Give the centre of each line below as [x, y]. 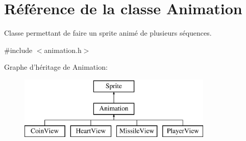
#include [18, 50]
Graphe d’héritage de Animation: [56, 67]
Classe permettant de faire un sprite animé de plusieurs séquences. [108, 33]
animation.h [63, 50]
